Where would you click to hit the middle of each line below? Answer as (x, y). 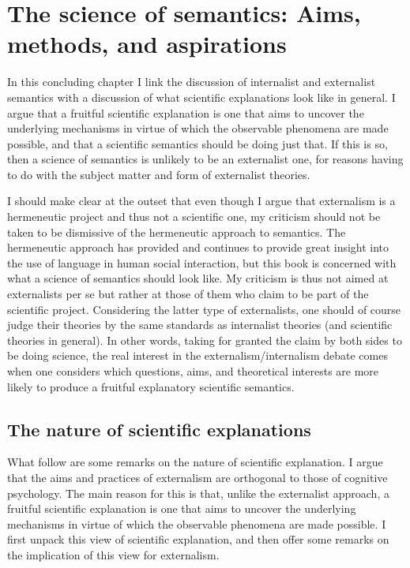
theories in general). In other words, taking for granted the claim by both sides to (205, 340)
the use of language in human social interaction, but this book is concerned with (202, 262)
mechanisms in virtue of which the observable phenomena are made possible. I (197, 523)
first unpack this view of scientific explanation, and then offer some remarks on (198, 539)
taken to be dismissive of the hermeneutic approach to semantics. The (177, 232)
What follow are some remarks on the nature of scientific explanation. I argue (195, 462)
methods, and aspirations (147, 44)
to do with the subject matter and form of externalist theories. (159, 174)
